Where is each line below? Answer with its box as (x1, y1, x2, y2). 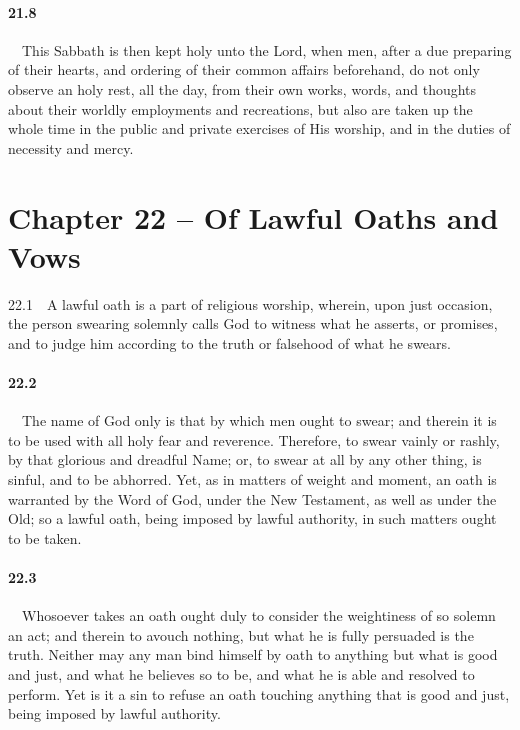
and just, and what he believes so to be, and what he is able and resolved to (8, 663, 475, 684)
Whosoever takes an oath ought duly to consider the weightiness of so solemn (21, 605, 496, 626)
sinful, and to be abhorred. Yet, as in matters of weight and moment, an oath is (8, 469, 497, 490)
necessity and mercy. (8, 137, 134, 158)
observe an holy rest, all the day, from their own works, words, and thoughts (8, 78, 477, 99)
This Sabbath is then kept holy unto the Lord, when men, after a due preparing (21, 39, 512, 60)
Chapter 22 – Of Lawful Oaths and (8, 196, 499, 237)
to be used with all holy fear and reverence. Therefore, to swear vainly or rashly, (8, 429, 500, 450)
